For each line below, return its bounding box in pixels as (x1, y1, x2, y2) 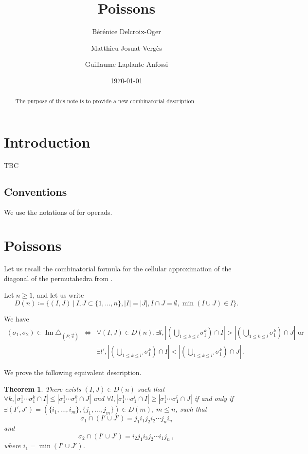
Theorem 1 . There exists (4, 383, 81, 394)
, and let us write (33, 289, 84, 300)
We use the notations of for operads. (4, 207, 112, 217)
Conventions (4, 184, 67, 199)
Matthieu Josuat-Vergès (91, 42, 162, 53)
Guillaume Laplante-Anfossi (85, 59, 168, 69)
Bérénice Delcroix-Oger (92, 26, 161, 37)
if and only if (194, 393, 234, 403)
